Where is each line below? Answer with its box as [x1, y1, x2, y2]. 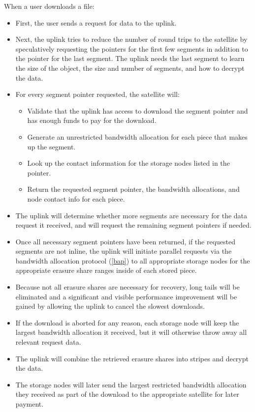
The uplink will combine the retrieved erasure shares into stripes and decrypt [15, 353, 249, 363]
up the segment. [27, 141, 76, 151]
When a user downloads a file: [4, 1, 95, 11]
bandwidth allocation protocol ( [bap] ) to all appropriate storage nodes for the [15, 255, 250, 265]
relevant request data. [15, 337, 81, 347]
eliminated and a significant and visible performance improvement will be [15, 291, 237, 301]
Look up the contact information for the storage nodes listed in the [27, 158, 230, 168]
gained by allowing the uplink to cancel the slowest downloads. [15, 301, 205, 311]
